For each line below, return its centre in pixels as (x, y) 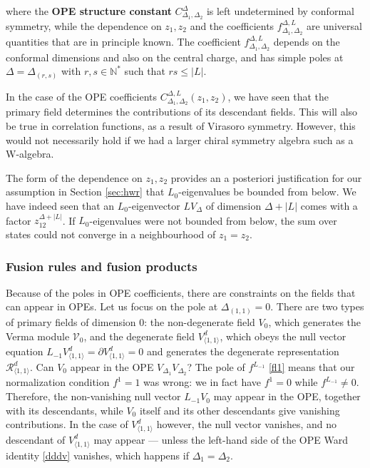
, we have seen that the (278, 96)
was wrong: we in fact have (202, 382)
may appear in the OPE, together (287, 396)
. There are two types (317, 306)
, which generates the (315, 321)
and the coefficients (232, 25)
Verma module (38, 336)
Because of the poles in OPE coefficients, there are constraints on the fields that (181, 292)
